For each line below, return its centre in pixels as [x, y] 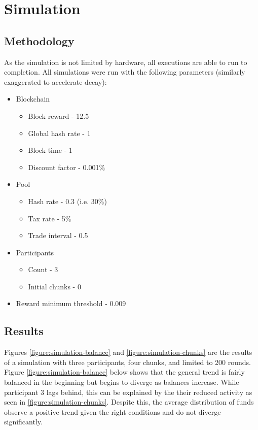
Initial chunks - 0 [54, 286]
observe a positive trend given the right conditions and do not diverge [113, 411]
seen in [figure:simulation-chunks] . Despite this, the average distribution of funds [129, 402]
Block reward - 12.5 [59, 115]
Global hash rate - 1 [59, 133]
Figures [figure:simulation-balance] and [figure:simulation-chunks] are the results [128, 352]
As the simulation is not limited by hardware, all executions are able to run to [126, 62]
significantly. [23, 422]
